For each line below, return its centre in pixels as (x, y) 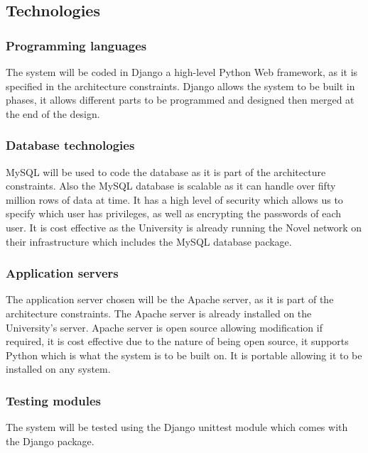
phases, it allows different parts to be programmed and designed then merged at (180, 100)
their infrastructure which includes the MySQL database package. (149, 241)
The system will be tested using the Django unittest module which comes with (177, 427)
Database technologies (70, 145)
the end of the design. (53, 113)
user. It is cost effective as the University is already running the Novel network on (184, 227)
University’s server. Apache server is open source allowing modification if (164, 327)
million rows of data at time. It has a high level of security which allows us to (174, 199)
